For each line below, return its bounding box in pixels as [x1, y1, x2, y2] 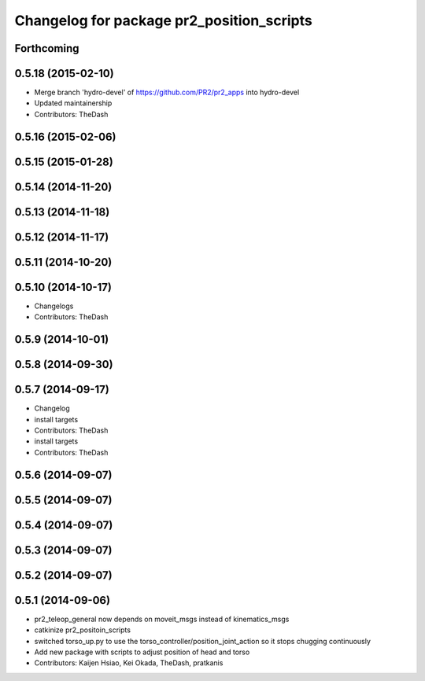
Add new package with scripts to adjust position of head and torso [34, 647, 250, 657]
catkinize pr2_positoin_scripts [34, 625, 131, 635]
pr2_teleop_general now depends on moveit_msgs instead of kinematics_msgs [34, 614, 290, 624]
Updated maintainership [34, 98, 113, 108]
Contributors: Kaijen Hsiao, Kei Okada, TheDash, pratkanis [34, 658, 224, 668]
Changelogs [34, 301, 74, 311]
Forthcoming [14, 42, 79, 55]
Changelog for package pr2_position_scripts [14, 12, 312, 29]
